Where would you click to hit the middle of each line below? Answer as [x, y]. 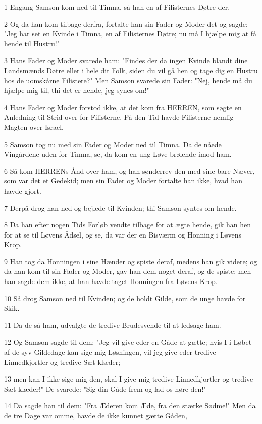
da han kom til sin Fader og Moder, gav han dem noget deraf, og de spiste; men [128, 271]
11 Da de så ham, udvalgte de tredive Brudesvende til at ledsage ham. [113, 325]
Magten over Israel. [34, 127]
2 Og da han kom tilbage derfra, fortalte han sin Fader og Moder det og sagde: [126, 23]
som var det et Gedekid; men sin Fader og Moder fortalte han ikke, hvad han [123, 181]
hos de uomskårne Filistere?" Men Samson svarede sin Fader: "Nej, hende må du [128, 80]
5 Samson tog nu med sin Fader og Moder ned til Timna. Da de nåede [113, 144]
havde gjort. [23, 190]
